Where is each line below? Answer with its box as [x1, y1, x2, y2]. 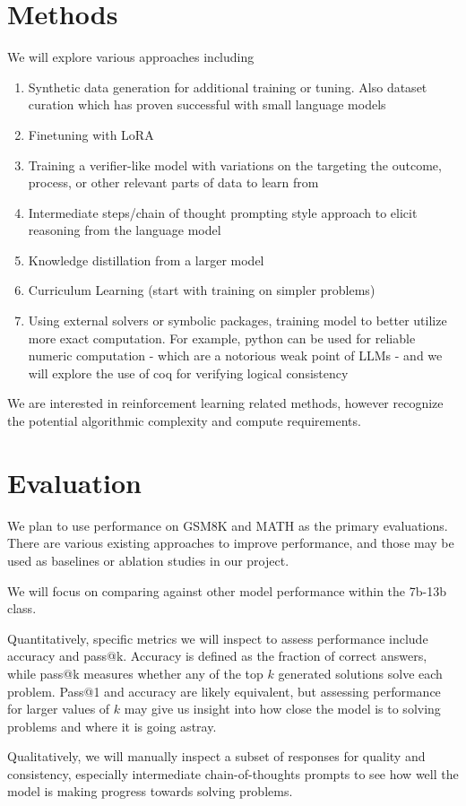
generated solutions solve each [278, 663, 443, 682]
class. [7, 599, 37, 618]
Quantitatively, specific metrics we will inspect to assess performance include [7, 628, 428, 647]
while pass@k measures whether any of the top [7, 663, 263, 682]
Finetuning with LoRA [28, 125, 154, 143]
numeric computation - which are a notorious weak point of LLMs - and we [28, 346, 443, 365]
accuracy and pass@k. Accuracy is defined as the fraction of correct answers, [7, 646, 427, 665]
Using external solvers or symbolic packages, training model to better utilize [28, 311, 447, 330]
